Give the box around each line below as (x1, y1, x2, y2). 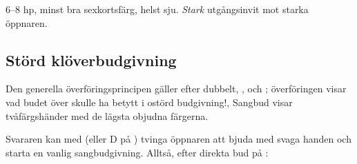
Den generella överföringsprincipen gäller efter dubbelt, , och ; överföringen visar (6, 81, 347, 96)
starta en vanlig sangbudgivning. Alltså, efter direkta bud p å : (6, 145, 269, 159)
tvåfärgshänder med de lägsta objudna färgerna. (6, 108, 209, 123)
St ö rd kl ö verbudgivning (6, 49, 177, 70)
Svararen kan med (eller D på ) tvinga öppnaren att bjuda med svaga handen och (6, 132, 351, 146)
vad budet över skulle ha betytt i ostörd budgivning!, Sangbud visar (6, 94, 293, 109)
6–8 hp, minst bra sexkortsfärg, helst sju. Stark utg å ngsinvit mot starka (6, 2, 309, 16)
